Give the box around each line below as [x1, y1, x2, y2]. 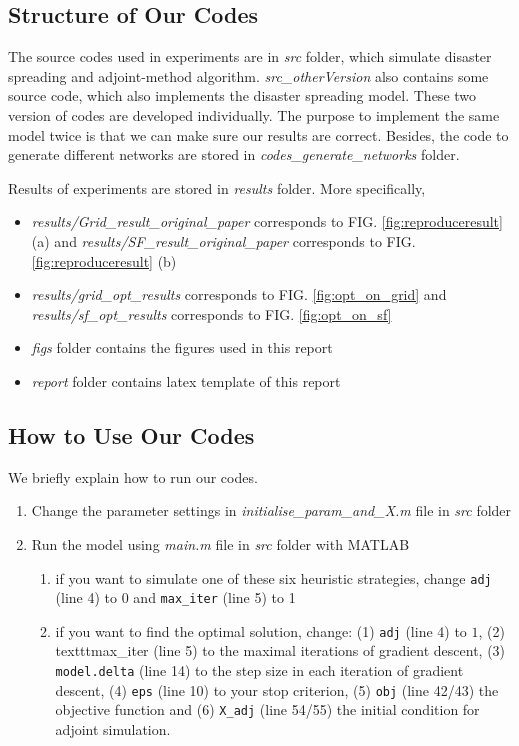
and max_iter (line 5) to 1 [133, 587, 296, 608]
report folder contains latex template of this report [31, 370, 341, 391]
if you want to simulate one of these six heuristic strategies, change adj [55, 567, 492, 588]
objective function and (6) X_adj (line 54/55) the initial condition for [55, 699, 480, 720]
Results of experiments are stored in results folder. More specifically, [8, 177, 426, 198]
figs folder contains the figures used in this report [31, 337, 333, 358]
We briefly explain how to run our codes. [8, 466, 258, 487]
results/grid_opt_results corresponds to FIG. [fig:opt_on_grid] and [31, 284, 447, 305]
